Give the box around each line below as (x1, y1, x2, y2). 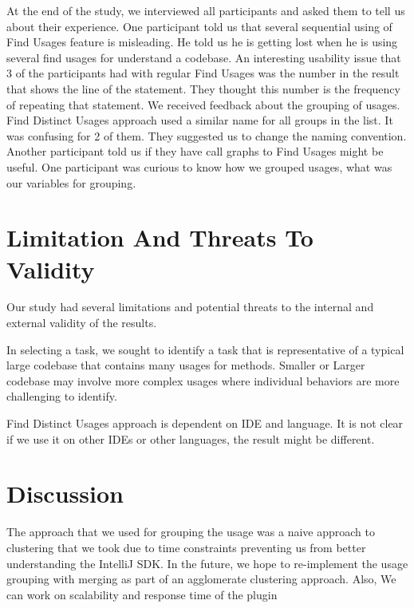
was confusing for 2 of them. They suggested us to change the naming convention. (6, 127, 407, 144)
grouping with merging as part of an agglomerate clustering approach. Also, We (6, 570, 396, 587)
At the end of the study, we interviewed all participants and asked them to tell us (6, 2, 405, 18)
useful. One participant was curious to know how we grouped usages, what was (6, 158, 392, 175)
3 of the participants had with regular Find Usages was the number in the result (6, 65, 400, 81)
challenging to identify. (6, 388, 117, 405)
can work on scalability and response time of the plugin (6, 586, 278, 602)
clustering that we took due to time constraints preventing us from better (6, 539, 366, 555)
